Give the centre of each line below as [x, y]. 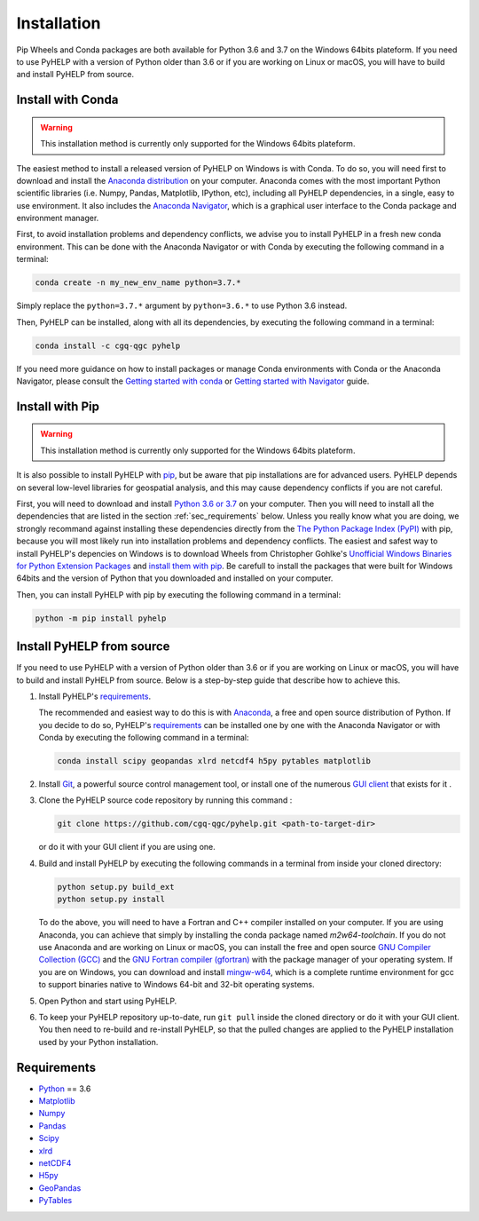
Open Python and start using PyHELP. [108, 1001]
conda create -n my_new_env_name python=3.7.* [138, 283]
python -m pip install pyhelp [101, 618]
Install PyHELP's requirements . [94, 696]
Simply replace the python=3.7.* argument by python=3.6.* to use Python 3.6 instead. [182, 305]
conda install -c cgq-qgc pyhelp [108, 345]
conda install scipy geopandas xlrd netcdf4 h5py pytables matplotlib [214, 761]
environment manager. [58, 218]
